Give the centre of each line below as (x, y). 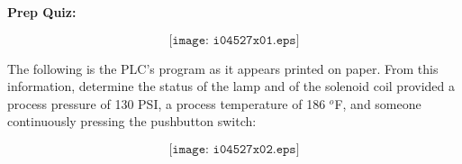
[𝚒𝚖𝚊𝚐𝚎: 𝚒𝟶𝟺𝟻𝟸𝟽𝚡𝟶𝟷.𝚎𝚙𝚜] (234, 40)
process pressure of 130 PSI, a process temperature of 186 (167, 103)
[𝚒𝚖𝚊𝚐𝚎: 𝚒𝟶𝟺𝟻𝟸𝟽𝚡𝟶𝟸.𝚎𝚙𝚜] (234, 149)
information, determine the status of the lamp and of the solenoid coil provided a (231, 86)
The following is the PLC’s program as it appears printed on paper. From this (223, 68)
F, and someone (378, 103)
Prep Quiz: (42, 12)
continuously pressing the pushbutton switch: (132, 121)
